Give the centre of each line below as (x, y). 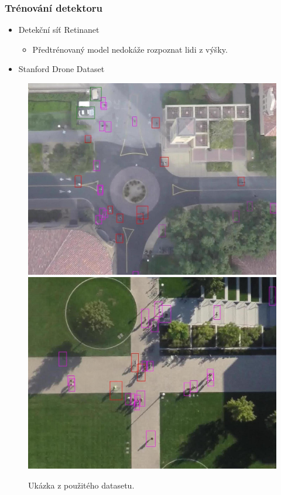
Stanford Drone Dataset (61, 69)
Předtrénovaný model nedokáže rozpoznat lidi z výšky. (130, 49)
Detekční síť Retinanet (59, 30)
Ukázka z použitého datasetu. (81, 485)
